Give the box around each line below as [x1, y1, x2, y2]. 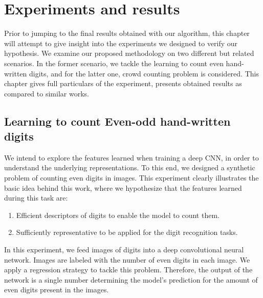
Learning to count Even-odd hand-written [4, 113, 231, 129]
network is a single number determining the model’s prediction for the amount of [4, 274, 258, 285]
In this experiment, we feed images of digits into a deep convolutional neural [4, 244, 244, 255]
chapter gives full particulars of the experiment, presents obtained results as [4, 78, 242, 89]
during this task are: [4, 192, 68, 203]
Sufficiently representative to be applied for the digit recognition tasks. [16, 227, 238, 237]
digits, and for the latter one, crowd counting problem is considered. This [29, 68, 259, 78]
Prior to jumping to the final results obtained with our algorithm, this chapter [4, 28, 250, 38]
